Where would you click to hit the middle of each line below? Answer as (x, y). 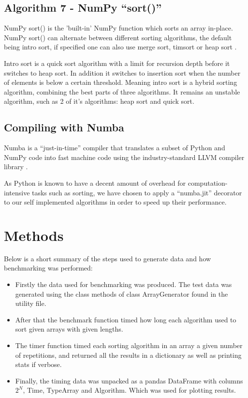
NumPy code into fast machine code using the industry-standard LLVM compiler (124, 157)
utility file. (31, 303)
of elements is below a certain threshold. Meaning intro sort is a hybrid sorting (121, 82)
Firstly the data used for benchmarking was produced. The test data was (124, 284)
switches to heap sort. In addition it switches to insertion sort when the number (122, 72)
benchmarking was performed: (48, 268)
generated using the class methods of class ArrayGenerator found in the (122, 294)
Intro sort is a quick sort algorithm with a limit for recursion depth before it (117, 63)
